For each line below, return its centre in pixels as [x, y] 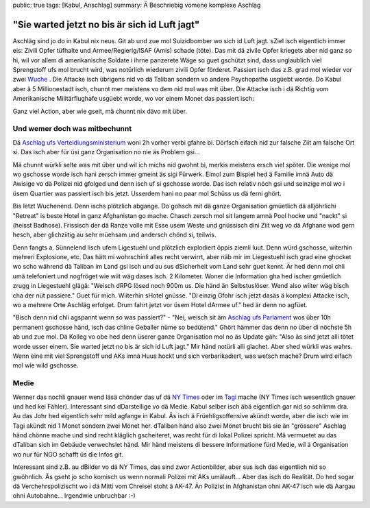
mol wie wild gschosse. [46, 365]
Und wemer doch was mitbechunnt [72, 129]
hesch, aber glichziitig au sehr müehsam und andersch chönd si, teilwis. [114, 235]
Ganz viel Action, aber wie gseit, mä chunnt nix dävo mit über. [100, 111]
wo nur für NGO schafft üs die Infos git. [68, 454]
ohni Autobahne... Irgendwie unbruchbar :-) [74, 496]
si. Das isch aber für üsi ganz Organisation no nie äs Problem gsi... [106, 152]
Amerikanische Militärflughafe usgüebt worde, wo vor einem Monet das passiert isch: [133, 99]
